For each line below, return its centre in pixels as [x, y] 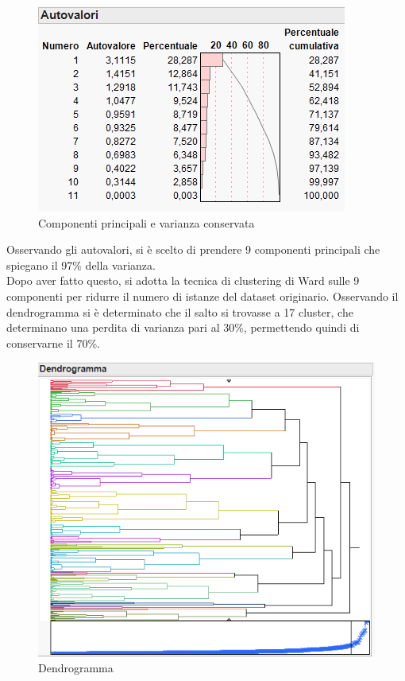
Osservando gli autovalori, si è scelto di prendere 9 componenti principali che [193, 249]
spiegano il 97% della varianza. [81, 265]
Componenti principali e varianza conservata [147, 222]
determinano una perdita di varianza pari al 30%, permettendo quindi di [183, 327]
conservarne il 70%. [53, 342]
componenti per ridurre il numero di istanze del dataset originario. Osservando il [202, 296]
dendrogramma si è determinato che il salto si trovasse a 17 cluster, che [180, 311]
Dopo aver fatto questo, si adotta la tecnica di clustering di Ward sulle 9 [183, 280]
